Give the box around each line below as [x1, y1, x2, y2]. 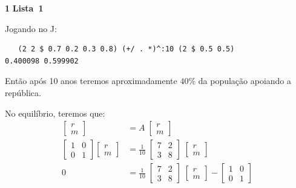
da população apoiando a [198, 74, 292, 87]
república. [5, 86, 41, 99]
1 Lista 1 [5, 2, 44, 14]
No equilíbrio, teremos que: [5, 106, 105, 119]
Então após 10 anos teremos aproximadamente [5, 74, 177, 87]
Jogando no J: [5, 22, 57, 34]
